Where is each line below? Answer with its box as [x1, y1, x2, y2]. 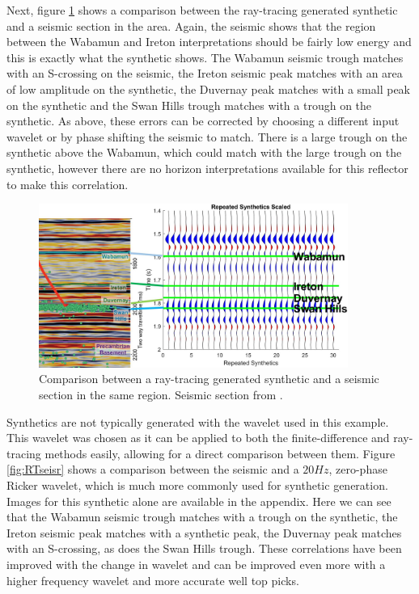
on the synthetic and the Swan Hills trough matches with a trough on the [6, 96, 372, 113]
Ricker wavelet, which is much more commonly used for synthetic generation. [6, 477, 388, 493]
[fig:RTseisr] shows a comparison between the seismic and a [6, 461, 299, 478]
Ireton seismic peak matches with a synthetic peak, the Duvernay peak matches [6, 524, 402, 541]
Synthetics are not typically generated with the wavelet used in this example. [6, 413, 389, 430]
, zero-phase [328, 461, 387, 478]
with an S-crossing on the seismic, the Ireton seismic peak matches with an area [6, 65, 403, 82]
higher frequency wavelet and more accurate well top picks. [6, 571, 299, 588]
